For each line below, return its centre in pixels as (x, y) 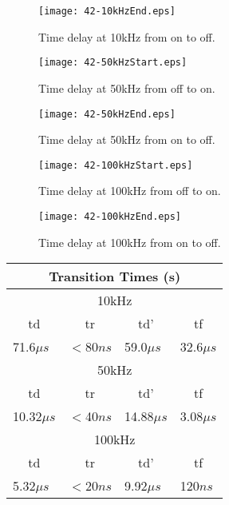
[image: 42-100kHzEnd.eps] (110, 217)
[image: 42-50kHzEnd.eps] (107, 114)
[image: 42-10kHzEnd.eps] (107, 11)
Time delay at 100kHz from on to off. (130, 242)
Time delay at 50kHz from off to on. (127, 87)
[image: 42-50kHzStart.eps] (113, 63)
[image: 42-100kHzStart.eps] (116, 165)
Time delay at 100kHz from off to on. (130, 191)
